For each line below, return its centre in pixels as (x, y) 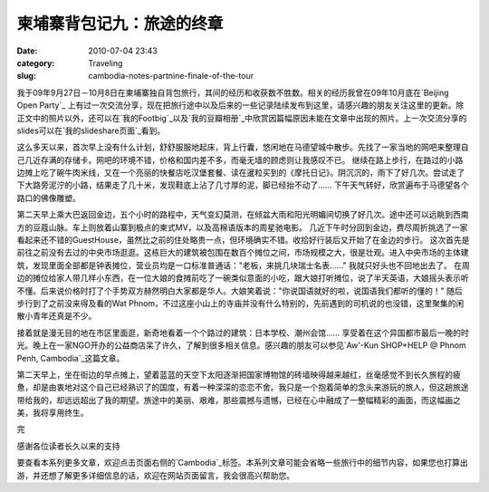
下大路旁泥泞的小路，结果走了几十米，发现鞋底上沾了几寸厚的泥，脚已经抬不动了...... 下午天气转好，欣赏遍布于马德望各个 (243, 185)
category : (36, 63)
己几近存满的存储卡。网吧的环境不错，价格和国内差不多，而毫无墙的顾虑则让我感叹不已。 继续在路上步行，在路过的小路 (240, 159)
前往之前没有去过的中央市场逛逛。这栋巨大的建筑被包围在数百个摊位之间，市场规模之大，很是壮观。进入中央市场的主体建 (243, 253)
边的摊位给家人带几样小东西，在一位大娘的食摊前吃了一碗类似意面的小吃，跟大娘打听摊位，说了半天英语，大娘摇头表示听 (243, 278)
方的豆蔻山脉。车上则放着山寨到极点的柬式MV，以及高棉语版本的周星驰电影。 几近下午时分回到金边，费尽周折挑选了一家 (242, 227)
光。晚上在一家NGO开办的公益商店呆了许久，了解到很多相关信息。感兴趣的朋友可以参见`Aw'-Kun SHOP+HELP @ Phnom (241, 345)
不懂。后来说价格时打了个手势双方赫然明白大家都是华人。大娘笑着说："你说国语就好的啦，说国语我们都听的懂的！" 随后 (240, 291)
